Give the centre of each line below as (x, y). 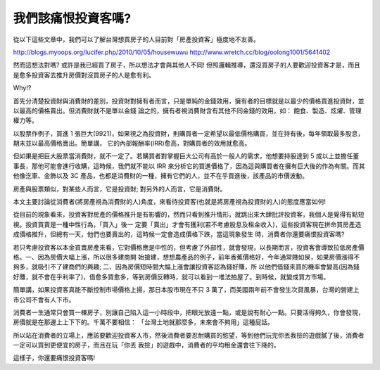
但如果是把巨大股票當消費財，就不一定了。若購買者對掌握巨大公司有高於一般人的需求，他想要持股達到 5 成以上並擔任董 (186, 156)
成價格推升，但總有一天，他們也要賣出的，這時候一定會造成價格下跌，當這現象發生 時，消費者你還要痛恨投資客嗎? (179, 234)
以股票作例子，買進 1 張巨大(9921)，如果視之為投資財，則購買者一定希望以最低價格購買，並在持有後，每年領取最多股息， (189, 133)
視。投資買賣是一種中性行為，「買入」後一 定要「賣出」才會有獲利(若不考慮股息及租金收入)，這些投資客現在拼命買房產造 (187, 224)
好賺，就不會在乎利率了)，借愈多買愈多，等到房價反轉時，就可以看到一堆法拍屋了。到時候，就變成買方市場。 (171, 276)
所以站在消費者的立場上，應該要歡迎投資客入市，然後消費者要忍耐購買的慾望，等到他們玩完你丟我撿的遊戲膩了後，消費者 (189, 335)
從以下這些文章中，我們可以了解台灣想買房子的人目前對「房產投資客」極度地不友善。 (136, 39)
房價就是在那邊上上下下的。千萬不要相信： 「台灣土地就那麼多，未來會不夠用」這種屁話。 (143, 322)
